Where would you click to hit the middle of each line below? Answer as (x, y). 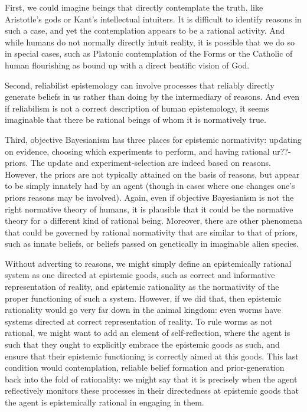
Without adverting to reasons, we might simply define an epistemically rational (148, 263)
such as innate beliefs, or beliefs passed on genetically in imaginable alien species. (152, 243)
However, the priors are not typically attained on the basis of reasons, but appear (152, 174)
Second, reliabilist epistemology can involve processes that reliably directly (140, 85)
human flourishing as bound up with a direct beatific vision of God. (127, 65)
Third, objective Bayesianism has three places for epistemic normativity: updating (153, 139)
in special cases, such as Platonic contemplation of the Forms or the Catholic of (149, 53)
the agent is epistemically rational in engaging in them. (104, 402)
